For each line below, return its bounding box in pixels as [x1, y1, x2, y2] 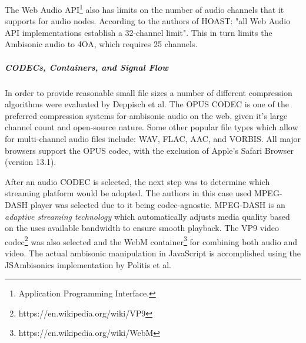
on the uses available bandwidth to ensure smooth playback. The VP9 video [5, 222, 280, 234]
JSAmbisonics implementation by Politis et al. [5, 258, 171, 271]
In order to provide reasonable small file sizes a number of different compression [5, 86, 292, 98]
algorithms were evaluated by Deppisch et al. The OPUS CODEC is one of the [5, 98, 289, 110]
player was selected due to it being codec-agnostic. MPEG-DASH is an [30, 198, 285, 210]
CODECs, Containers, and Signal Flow [5, 61, 169, 73]
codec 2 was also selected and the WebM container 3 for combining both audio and [5, 233, 297, 248]
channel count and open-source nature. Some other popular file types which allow [5, 121, 298, 133]
